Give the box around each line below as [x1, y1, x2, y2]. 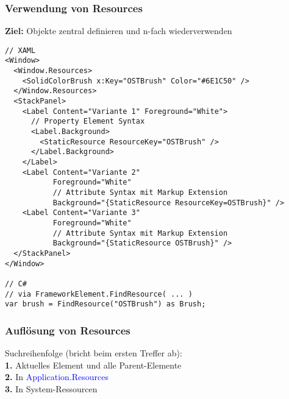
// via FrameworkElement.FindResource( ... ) [5, 289, 193, 298]
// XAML [5, 46, 36, 55]
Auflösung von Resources [5, 322, 130, 337]
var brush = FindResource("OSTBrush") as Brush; [5, 300, 206, 309]
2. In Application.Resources [5, 370, 109, 383]
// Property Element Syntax [30, 117, 145, 126]
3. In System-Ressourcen [5, 382, 98, 395]
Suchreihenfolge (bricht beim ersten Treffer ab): [5, 347, 182, 359]
